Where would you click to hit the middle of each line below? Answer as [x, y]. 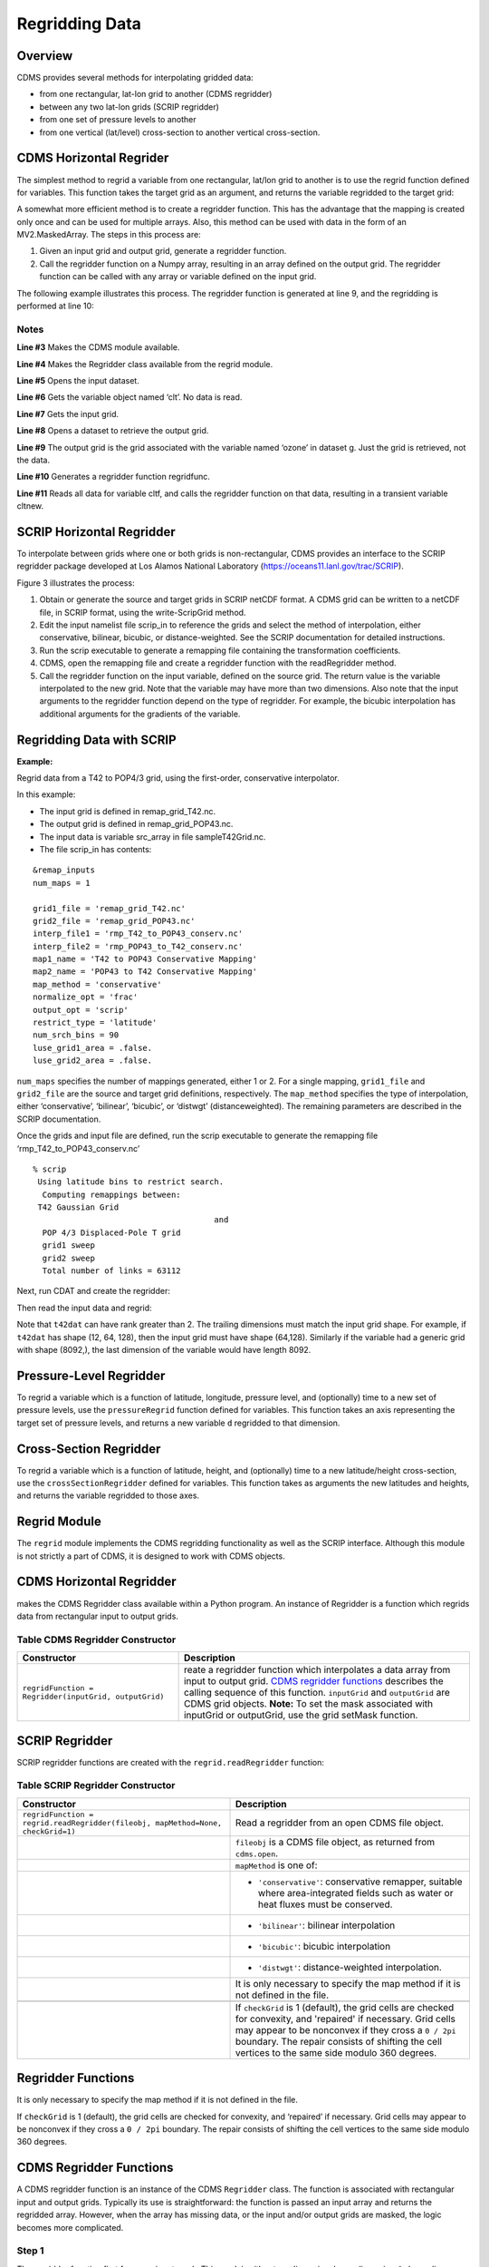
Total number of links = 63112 [111, 1271]
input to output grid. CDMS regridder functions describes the [313, 1681]
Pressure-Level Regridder [91, 1375]
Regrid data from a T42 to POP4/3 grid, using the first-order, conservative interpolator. [178, 778]
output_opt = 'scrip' [81, 1010]
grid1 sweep [68, 1245]
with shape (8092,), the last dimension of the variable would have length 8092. [164, 1350]
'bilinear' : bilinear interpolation [327, 1925]
